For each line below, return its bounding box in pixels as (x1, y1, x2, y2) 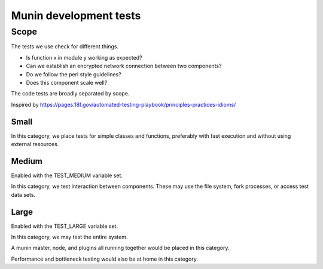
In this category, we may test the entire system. (11, 233, 128, 241)
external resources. (11, 141, 59, 148)
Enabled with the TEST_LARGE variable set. (11, 222, 118, 230)
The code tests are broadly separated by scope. (11, 90, 130, 97)
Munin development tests (11, 9, 141, 22)
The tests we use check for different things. (11, 43, 119, 50)
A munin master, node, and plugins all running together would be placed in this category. (11, 245, 230, 252)
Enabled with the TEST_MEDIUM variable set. (11, 172, 123, 179)
